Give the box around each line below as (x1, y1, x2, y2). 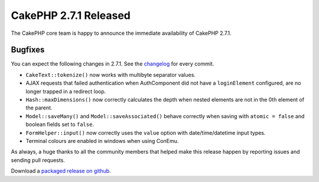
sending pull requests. (11, 157, 65, 164)
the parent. (25, 104, 53, 112)
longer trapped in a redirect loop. (25, 87, 106, 95)
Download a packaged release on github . (11, 167, 112, 174)
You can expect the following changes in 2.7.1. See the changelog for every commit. (11, 60, 214, 67)
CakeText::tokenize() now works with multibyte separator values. (25, 71, 196, 78)
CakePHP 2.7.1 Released (11, 9, 131, 22)
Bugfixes (11, 45, 45, 55)
